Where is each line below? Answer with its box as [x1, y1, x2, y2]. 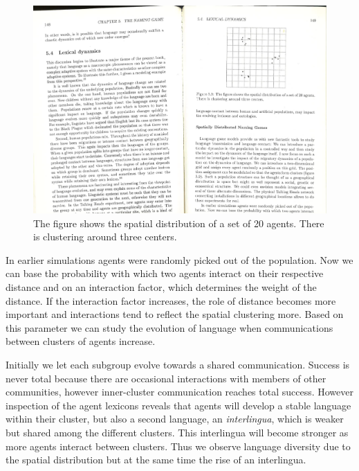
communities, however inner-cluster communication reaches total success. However [6, 384, 354, 399]
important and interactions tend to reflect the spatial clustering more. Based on [6, 307, 344, 321]
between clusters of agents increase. [6, 334, 156, 348]
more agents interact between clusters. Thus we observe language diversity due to [6, 438, 351, 453]
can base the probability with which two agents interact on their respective [6, 266, 324, 281]
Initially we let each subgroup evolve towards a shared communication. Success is [6, 357, 350, 371]
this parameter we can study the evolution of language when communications [6, 320, 333, 335]
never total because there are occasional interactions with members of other [6, 371, 326, 385]
